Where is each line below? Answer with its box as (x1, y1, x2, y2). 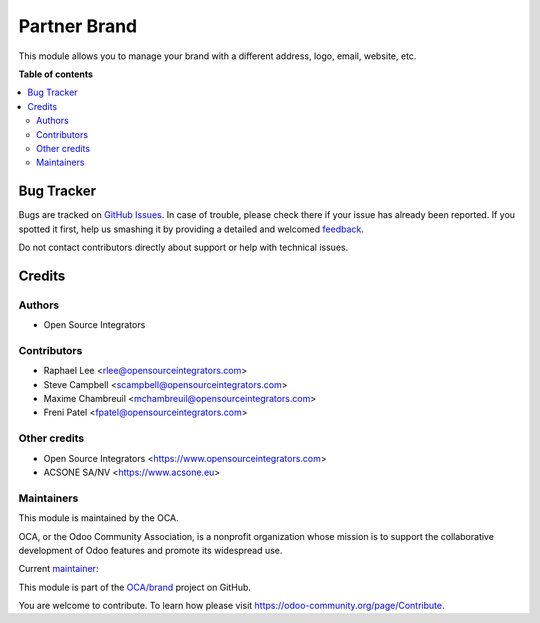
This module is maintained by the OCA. (18, 512, 179, 524)
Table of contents (18, 68, 94, 80)
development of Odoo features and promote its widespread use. (18, 544, 283, 556)
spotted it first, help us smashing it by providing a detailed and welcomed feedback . (18, 223, 365, 235)
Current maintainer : (18, 563, 99, 575)
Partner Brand (18, 15, 138, 37)
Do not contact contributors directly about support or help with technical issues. (18, 241, 349, 253)
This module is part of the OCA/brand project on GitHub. (18, 581, 252, 593)
